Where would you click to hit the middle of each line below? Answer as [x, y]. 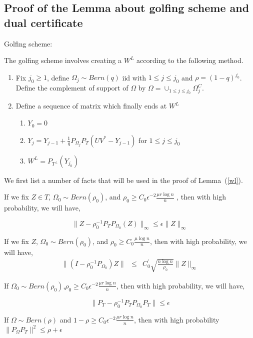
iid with [134, 77]
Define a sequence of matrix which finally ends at [91, 106]
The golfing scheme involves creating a [63, 60]
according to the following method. [190, 60]
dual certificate [43, 22]
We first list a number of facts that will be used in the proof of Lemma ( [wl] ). [123, 180]
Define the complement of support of [72, 88]
